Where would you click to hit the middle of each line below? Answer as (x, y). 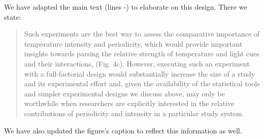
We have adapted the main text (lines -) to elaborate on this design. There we (126, 7)
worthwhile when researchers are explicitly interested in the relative (129, 103)
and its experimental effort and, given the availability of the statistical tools (142, 83)
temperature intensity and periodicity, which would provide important (133, 43)
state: (13, 16)
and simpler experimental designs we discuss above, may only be (124, 93)
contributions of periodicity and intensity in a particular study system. (134, 113)
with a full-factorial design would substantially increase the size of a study (140, 73)
